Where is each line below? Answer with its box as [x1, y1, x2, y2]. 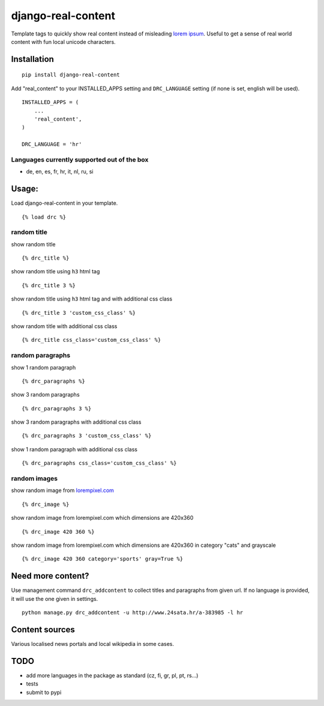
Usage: [11, 184, 39, 194]
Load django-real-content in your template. [11, 199, 118, 207]
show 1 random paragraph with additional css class [11, 445, 138, 453]
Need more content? [11, 571, 89, 581]
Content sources [11, 624, 75, 634]
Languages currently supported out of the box [11, 155, 149, 163]
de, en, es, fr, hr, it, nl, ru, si [26, 168, 94, 175]
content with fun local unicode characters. [11, 38, 116, 45]
